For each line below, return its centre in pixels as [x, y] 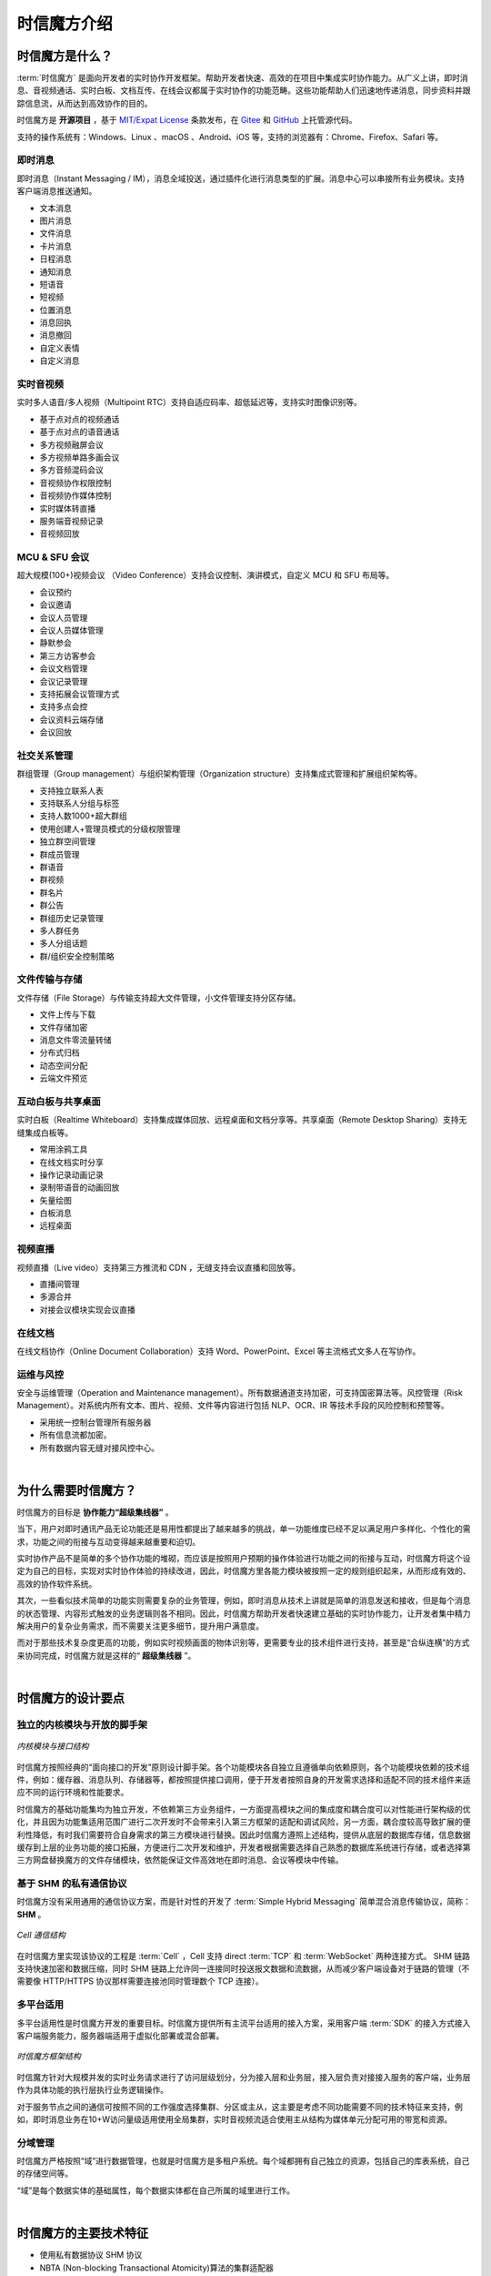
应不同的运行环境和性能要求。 [73, 1793]
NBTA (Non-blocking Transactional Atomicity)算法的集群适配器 [157, 2268]
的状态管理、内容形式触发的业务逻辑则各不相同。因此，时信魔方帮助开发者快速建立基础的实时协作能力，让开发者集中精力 [244, 1613]
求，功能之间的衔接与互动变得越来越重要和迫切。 [108, 1541]
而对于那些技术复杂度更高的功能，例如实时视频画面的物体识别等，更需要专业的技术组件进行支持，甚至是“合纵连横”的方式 [243, 1642]
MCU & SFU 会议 [53, 557]
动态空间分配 [64, 1065]
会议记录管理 [64, 681]
